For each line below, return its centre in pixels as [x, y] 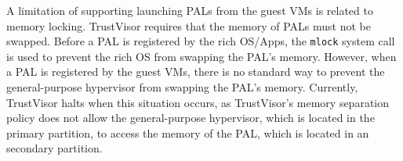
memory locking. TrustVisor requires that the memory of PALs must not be [189, 25]
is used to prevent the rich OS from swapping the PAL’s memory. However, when [201, 56]
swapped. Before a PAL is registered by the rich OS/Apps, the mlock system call [201, 41]
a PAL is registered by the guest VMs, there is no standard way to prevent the [196, 72]
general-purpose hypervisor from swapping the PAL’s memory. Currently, [182, 87]
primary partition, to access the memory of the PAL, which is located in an [188, 132]
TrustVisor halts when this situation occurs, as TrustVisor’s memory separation [198, 102]
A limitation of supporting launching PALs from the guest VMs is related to [190, 10]
